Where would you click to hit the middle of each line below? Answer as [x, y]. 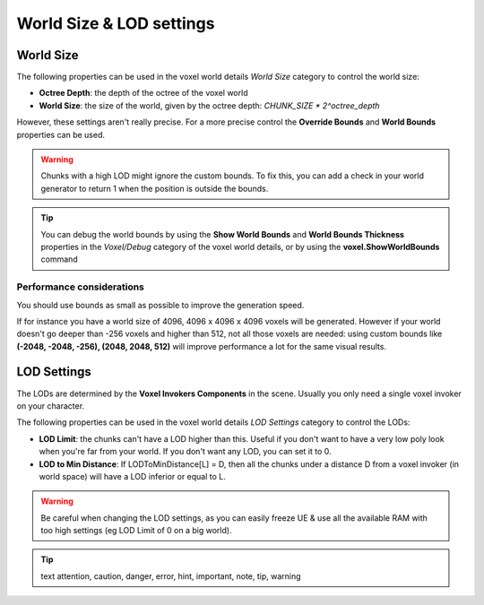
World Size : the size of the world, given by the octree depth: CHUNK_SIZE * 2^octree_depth [209, 105]
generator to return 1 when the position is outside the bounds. [155, 188]
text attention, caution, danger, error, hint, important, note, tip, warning [171, 576]
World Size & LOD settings [116, 23]
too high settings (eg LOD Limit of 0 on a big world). [136, 531]
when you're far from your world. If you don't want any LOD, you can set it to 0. [185, 452]
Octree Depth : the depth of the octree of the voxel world [143, 93]
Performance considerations [81, 287]
